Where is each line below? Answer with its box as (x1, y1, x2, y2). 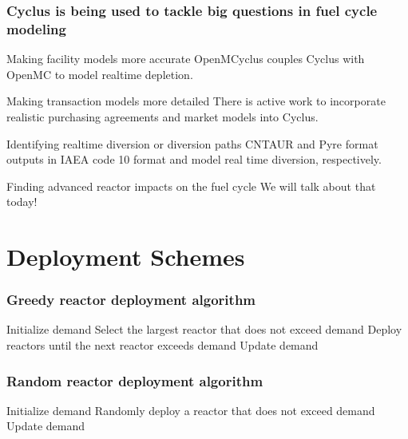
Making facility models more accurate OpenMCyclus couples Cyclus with (6, 50, 365, 67)
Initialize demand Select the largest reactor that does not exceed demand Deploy (6, 321, 402, 338)
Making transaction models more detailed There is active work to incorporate (6, 93, 386, 109)
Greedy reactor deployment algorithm (6, 290, 256, 310)
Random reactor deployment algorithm (6, 370, 263, 390)
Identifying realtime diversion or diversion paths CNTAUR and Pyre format (6, 135, 378, 152)
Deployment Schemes (6, 240, 245, 273)
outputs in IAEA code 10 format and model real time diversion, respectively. (6, 151, 382, 168)
